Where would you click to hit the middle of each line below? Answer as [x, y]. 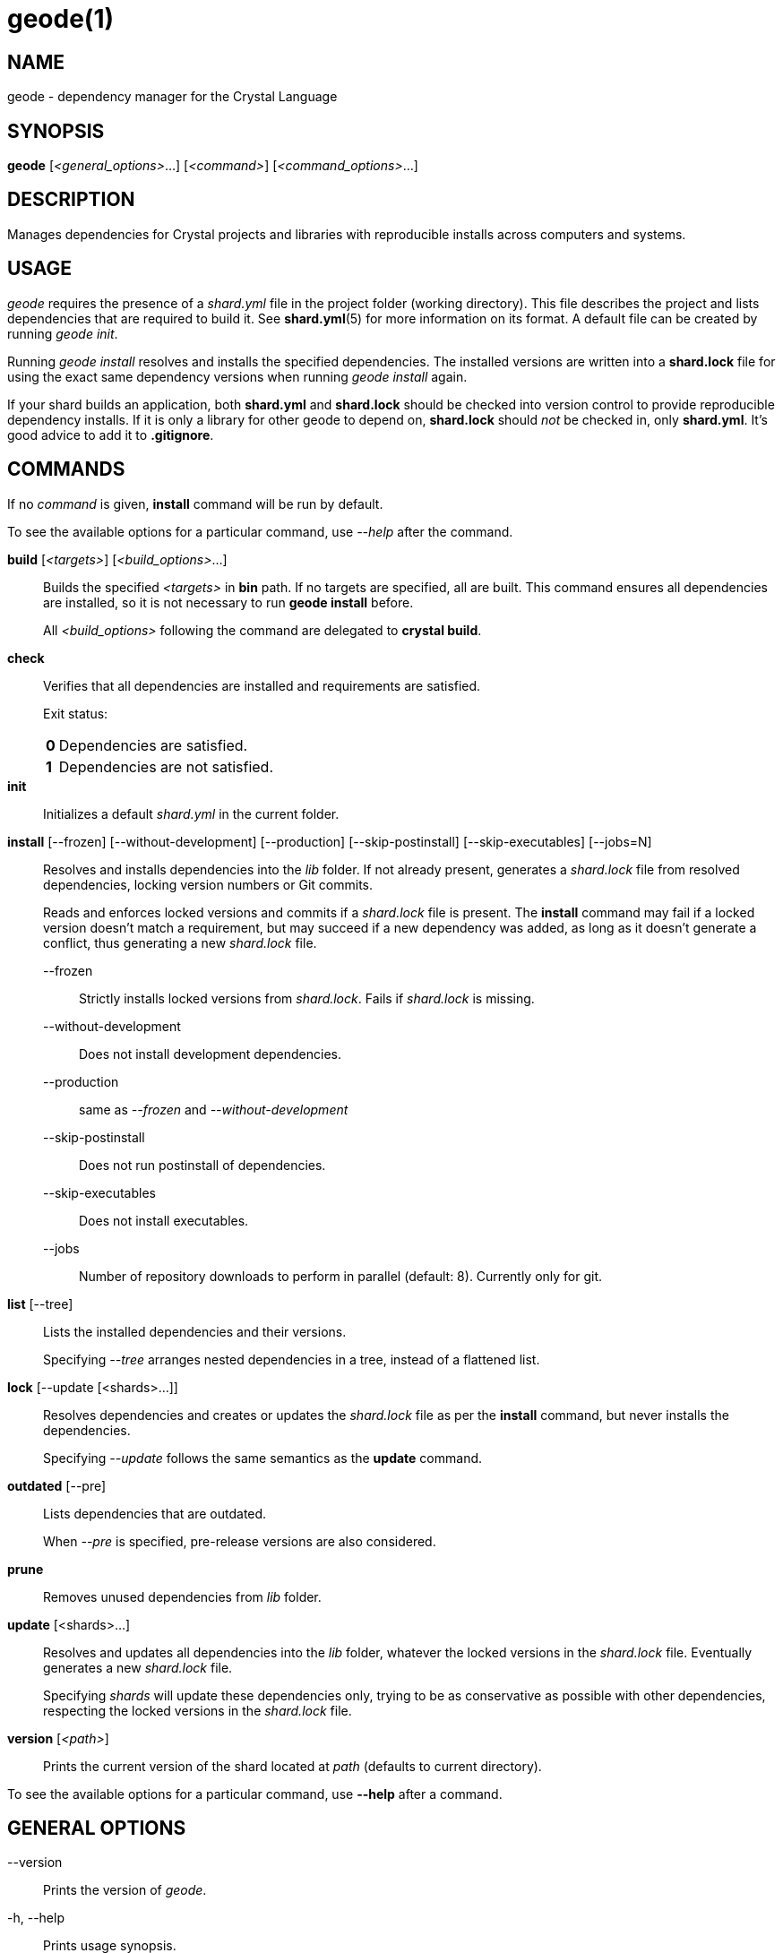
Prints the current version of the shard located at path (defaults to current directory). [293, 1766]
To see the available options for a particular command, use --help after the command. [260, 531]
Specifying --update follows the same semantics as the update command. [263, 1458]
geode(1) [61, 19]
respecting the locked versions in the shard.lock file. [198, 1710]
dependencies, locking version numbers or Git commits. [208, 884]
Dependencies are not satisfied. [166, 766]
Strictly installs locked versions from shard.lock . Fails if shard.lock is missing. [307, 998]
